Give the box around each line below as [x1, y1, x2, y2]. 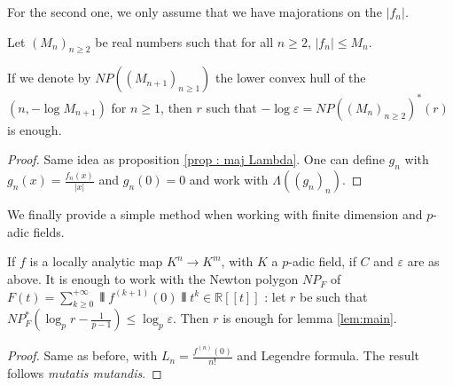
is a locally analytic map [29, 252, 163, 271]
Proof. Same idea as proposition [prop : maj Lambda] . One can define [7, 150, 385, 169]
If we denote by [7, 68, 91, 87]
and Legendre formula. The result [237, 346, 419, 365]
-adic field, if [288, 252, 356, 271]
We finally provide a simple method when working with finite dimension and [7, 205, 423, 224]
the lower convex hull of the [215, 68, 366, 87]
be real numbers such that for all [95, 32, 274, 51]
